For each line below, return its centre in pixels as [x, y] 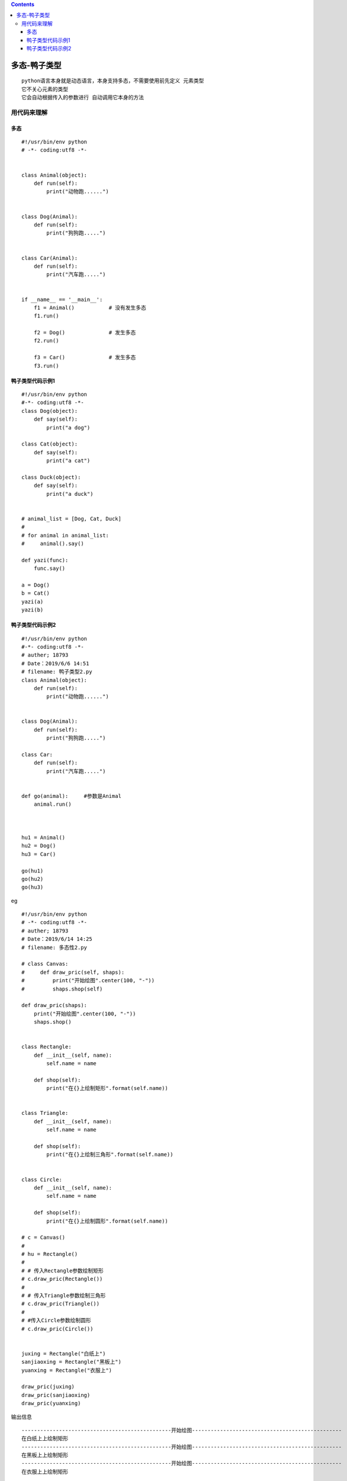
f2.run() [46, 341]
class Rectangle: [46, 1047]
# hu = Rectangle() [50, 1254]
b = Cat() [36, 593]
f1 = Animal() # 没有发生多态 [90, 307]
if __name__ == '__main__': [62, 299]
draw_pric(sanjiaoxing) [56, 1395]
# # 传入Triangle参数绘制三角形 [64, 1296]
